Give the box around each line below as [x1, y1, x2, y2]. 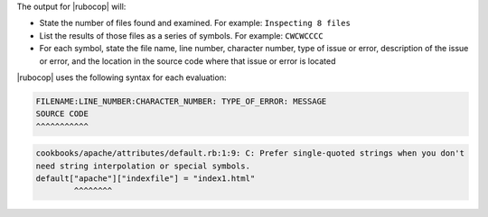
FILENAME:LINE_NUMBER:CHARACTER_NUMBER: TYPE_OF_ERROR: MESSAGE [35, 95, 327, 106]
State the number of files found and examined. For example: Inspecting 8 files [39, 18, 352, 29]
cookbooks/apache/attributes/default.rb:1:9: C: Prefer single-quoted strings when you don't [35, 149, 465, 158]
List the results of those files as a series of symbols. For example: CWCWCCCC [39, 30, 324, 41]
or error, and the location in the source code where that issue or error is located [39, 55, 336, 67]
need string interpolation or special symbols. [35, 160, 250, 171]
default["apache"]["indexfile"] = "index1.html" [35, 174, 256, 184]
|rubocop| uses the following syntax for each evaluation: [16, 72, 227, 83]
